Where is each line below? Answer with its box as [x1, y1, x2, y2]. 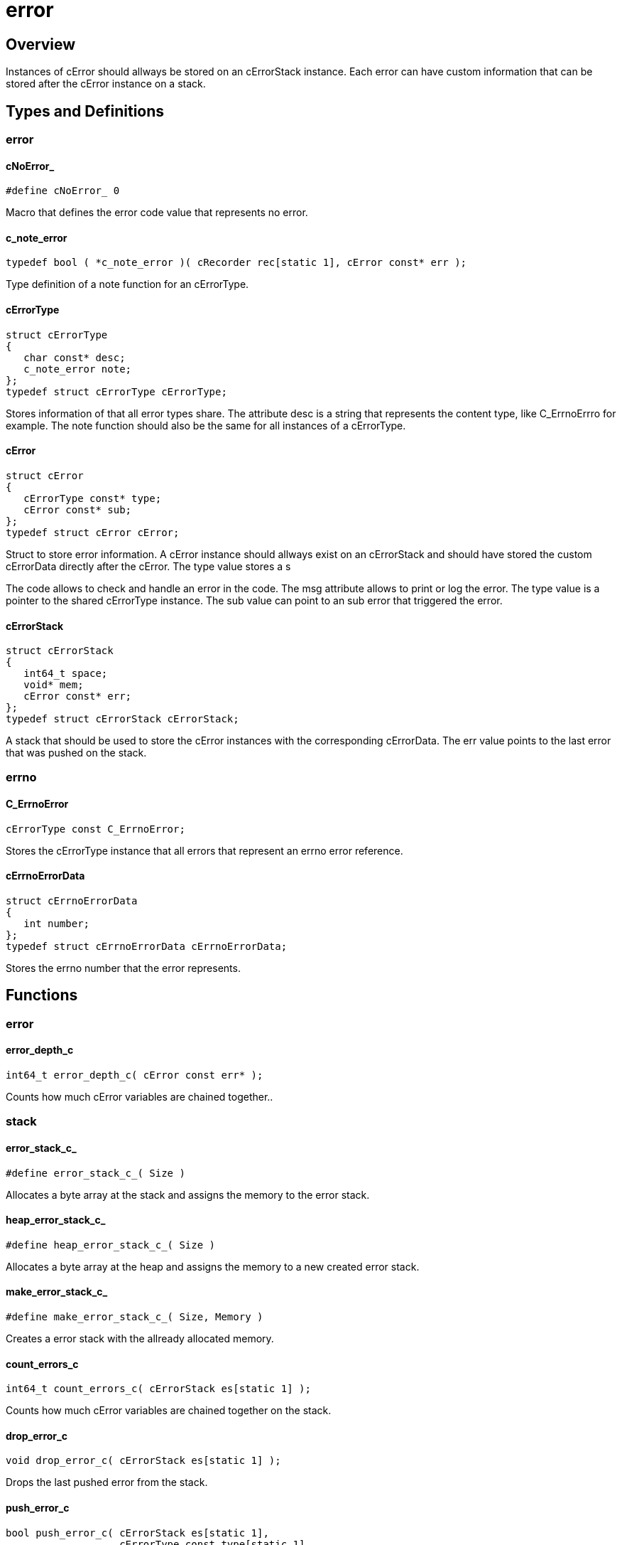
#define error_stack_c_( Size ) [6, 1167, 185, 1179]
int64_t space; [23, 668, 108, 680]
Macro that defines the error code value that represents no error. [6, 206, 308, 219]
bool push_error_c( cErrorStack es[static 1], [6, 1527, 269, 1539]
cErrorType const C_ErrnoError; [6, 823, 185, 835]
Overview [6, 35, 76, 53]
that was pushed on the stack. [6, 747, 147, 759]
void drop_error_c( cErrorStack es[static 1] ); [6, 1455, 281, 1467]
